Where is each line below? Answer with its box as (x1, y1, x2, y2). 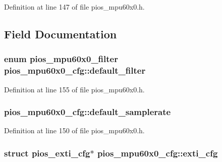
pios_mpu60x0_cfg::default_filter (4, 64, 146, 77)
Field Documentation (4, 26, 117, 41)
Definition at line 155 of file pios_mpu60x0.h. (4, 84, 145, 94)
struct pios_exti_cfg (4, 146, 90, 159)
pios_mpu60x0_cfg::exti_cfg (97, 146, 218, 159)
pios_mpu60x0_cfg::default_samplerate (4, 105, 171, 118)
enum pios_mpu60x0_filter (4, 52, 118, 65)
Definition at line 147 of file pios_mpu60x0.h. (4, 2, 145, 12)
